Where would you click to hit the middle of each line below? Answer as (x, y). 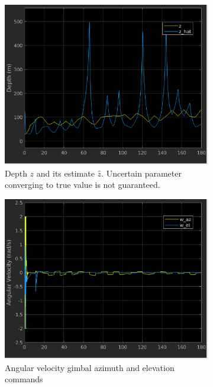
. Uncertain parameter (141, 173)
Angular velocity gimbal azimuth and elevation (90, 367)
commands (24, 379)
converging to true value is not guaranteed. (83, 185)
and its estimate (65, 173)
